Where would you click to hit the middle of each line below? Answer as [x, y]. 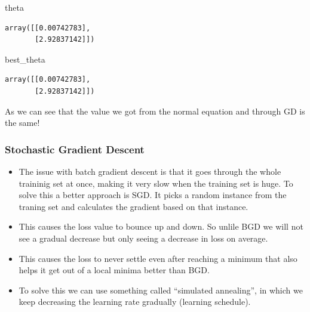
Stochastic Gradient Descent [75, 149]
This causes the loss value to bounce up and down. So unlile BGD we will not [161, 226]
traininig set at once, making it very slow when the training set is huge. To [156, 183]
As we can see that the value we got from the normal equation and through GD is [155, 111]
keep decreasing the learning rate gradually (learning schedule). [135, 302]
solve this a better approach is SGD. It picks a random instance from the [153, 195]
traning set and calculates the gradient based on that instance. [133, 206]
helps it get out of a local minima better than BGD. [114, 270]
